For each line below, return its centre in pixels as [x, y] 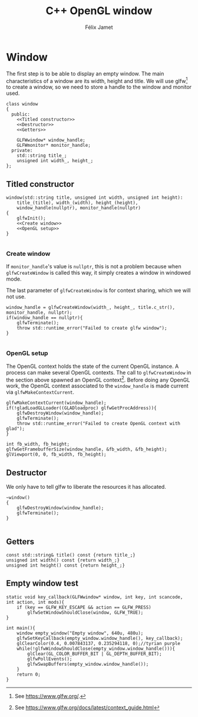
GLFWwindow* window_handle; [51, 140]
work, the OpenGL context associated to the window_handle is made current [97, 386]
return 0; [29, 674]
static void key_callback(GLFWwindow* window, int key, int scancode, [95, 597]
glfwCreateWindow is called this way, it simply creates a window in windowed [98, 273]
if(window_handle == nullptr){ [44, 318]
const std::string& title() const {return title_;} [71, 555]
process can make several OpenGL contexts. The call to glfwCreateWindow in [99, 372]
